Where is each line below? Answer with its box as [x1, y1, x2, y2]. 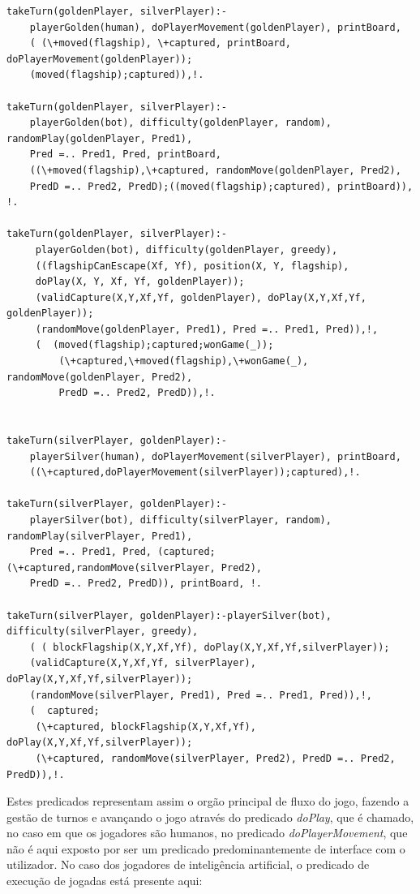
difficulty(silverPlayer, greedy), [6, 625, 199, 638]
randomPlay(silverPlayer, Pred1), [6, 530, 193, 542]
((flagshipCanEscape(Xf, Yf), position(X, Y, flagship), [35, 260, 349, 272]
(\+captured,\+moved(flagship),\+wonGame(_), [58, 355, 309, 367]
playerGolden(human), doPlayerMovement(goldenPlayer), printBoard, [29, 21, 401, 33]
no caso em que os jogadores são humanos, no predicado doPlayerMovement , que [6, 824, 408, 841]
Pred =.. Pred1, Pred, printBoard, [29, 148, 221, 161]
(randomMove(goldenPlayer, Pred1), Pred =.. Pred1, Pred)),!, [35, 323, 379, 335]
